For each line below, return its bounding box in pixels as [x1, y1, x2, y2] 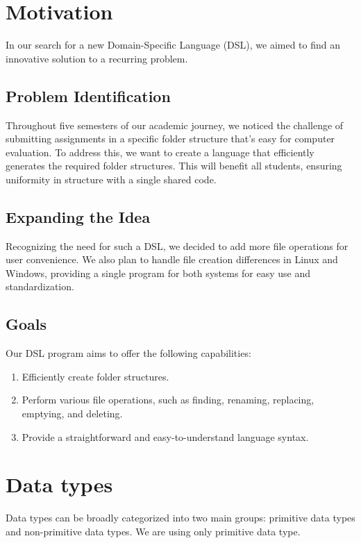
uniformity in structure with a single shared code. [6, 172, 217, 186]
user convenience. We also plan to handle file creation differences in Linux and [6, 252, 338, 267]
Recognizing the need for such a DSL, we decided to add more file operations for [6, 238, 349, 253]
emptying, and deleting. [22, 406, 123, 421]
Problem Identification [6, 85, 171, 106]
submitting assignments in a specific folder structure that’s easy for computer [6, 131, 335, 146]
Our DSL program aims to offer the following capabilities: [6, 346, 251, 360]
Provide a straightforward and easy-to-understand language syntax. [22, 429, 309, 444]
